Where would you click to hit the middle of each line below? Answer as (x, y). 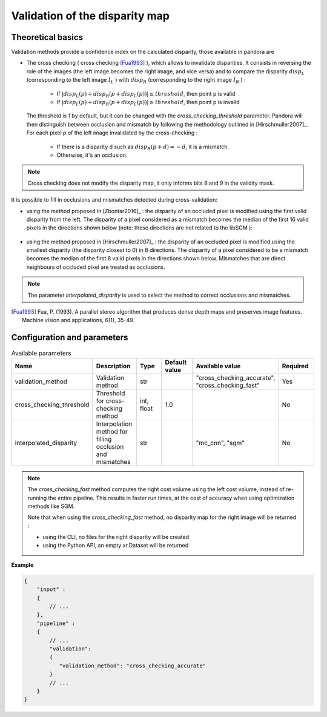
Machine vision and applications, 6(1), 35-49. (78, 320)
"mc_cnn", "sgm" (220, 443)
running (37, 498)
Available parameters (41, 353)
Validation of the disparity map (90, 16)
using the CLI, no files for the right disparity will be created (116, 537)
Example (22, 565)
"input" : (51, 590)
